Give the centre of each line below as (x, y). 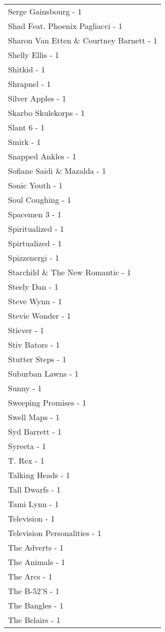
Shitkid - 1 (27, 69)
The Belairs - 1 (34, 620)
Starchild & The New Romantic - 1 (70, 272)
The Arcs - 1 (30, 576)
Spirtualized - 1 (35, 243)
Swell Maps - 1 (34, 417)
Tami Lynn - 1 (33, 504)
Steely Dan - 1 (33, 287)
